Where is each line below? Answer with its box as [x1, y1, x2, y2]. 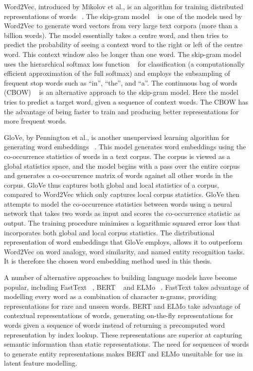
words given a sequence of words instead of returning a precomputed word [4, 320, 225, 330]
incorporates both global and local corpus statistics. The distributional [4, 227, 215, 237]
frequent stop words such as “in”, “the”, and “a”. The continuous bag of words [4, 77, 237, 88]
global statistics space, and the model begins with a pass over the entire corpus [4, 160, 240, 171]
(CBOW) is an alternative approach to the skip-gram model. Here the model [4, 87, 238, 97]
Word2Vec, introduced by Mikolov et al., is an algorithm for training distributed [4, 1, 244, 11]
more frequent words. [4, 116, 67, 126]
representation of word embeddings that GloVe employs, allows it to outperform [4, 237, 242, 247]
